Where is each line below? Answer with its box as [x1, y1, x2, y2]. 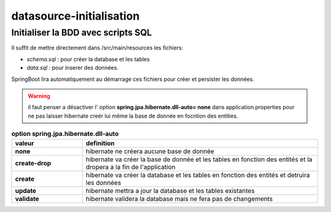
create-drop [15, 159, 51, 167]
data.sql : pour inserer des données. [26, 64, 119, 72]
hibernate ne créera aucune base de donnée [86, 147, 215, 156]
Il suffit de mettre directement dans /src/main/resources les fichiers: [11, 44, 183, 51]
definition [86, 138, 115, 147]
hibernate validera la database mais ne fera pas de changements [86, 194, 273, 203]
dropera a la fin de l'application [86, 162, 176, 171]
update [15, 186, 37, 195]
